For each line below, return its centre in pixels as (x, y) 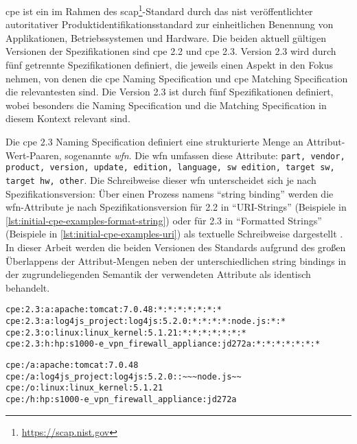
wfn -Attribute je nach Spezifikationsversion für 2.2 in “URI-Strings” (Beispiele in (176, 207)
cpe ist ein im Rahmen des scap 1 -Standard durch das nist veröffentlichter (159, 10)
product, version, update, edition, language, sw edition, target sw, (170, 168)
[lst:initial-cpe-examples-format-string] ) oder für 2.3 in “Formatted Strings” (164, 220)
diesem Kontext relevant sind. (68, 118)
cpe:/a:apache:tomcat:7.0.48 (72, 365)
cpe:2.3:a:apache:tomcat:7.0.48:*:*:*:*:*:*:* (114, 310)
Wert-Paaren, (34, 155)
